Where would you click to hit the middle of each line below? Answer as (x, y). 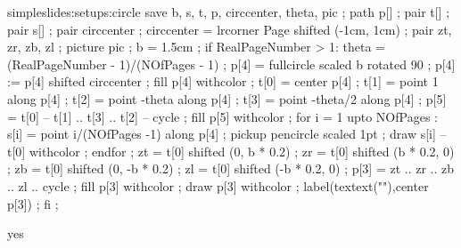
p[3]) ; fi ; (33, 203)
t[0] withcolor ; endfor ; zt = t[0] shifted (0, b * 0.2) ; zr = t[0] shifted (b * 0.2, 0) (231, 151)
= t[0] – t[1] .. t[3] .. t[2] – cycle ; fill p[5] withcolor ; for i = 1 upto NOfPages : (222, 116)
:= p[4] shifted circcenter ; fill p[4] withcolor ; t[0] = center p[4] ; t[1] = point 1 (223, 81)
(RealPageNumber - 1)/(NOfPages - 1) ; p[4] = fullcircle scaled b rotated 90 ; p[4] (231, 64)
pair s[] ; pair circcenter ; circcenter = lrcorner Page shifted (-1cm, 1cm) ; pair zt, (230, 29)
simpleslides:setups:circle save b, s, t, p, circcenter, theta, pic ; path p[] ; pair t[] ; (229, 12)
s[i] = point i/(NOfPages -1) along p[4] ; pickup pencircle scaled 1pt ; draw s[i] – (227, 134)
